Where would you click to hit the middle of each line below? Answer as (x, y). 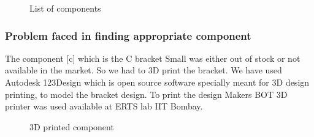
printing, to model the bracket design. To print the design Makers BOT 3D (146, 94)
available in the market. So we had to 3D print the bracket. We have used (144, 70)
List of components (65, 8)
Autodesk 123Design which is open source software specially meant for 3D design (157, 82)
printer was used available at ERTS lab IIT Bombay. (104, 106)
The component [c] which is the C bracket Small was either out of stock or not (153, 58)
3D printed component (72, 126)
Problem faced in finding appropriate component (128, 35)
